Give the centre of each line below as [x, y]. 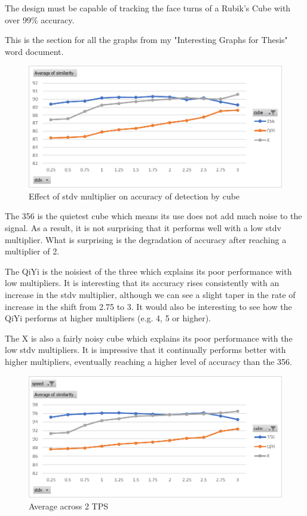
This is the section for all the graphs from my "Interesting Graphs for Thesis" [146, 40]
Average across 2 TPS [69, 506]
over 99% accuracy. [40, 19]
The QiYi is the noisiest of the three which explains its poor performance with [148, 271]
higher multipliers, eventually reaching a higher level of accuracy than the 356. [148, 361]
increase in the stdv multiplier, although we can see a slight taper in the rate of [150, 294]
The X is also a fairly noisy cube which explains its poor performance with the [149, 338]
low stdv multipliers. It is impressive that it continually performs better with [145, 350]
